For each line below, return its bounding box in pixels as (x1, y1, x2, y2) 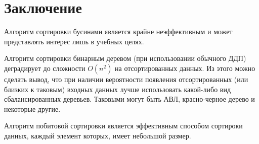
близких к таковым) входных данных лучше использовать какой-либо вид (4, 84, 231, 94)
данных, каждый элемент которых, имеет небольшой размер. (4, 130, 191, 140)
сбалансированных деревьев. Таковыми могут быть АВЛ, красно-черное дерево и (4, 94, 255, 104)
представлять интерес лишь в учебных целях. (4, 36, 144, 46)
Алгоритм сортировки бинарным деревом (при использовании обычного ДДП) (4, 53, 246, 63)
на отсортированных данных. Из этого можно (115, 62, 255, 73)
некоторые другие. (4, 103, 61, 114)
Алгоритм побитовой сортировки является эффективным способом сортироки (4, 120, 243, 131)
